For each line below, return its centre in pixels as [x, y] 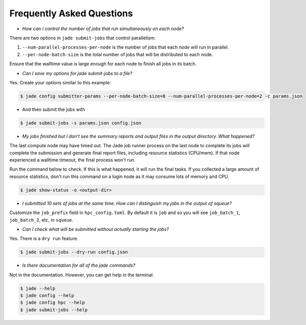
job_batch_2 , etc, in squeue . [41, 220]
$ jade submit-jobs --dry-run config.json [74, 252]
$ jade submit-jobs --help [54, 310]
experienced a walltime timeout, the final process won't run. [72, 160]
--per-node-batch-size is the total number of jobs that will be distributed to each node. [118, 54]
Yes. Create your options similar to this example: [60, 82]
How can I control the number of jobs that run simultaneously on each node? [103, 29]
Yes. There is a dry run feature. [44, 239]
